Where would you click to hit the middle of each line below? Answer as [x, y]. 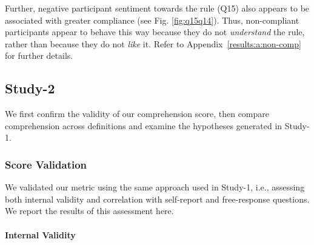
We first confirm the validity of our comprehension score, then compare [137, 114]
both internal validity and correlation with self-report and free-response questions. [157, 199]
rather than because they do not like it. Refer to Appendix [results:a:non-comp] [153, 43]
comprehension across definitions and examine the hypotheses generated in [144, 125]
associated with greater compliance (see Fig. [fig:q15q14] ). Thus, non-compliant [152, 20]
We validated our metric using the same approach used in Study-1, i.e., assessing [155, 187]
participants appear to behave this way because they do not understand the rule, [155, 32]
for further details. [39, 55]
